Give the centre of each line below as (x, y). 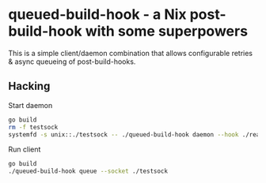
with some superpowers (166, 31)
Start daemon (30, 105)
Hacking (29, 86)
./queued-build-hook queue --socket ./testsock (88, 171)
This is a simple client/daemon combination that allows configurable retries (131, 53)
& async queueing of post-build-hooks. (72, 62)
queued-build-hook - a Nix (98, 15)
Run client (25, 149)
